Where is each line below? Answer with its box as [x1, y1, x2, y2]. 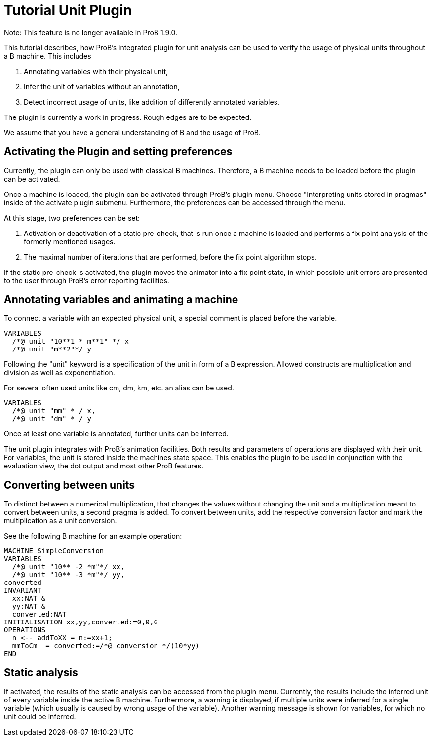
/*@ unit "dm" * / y [12, 415, 92, 423]
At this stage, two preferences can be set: [4, 213, 140, 222]
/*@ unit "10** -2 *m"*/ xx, [12, 563, 125, 571]
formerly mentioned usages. [24, 237, 116, 246]
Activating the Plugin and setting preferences [4, 145, 233, 158]
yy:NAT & [12, 602, 46, 611]
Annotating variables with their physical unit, [24, 67, 168, 76]
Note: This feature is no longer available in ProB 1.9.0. [4, 28, 178, 37]
